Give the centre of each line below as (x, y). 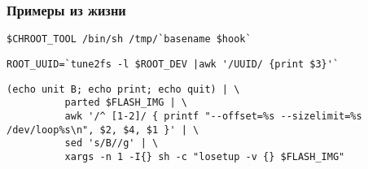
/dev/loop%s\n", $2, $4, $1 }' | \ (103, 130)
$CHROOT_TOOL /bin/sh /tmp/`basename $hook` (129, 39)
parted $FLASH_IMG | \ (126, 103)
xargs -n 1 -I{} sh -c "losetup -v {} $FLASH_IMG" (205, 156)
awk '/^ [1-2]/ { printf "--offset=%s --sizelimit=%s (213, 116)
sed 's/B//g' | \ (112, 143)
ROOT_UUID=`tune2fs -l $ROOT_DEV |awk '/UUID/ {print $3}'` (173, 64)
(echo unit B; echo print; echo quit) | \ (123, 89)
